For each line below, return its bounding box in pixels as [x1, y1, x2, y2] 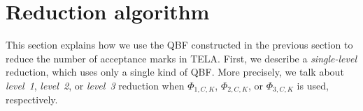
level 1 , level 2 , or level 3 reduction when [6, 78, 185, 92]
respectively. [6, 92, 58, 107]
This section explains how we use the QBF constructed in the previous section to [6, 37, 353, 52]
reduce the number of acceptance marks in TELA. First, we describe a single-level [6, 51, 357, 65]
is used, [297, 78, 329, 92]
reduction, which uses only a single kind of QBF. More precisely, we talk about [6, 65, 344, 79]
